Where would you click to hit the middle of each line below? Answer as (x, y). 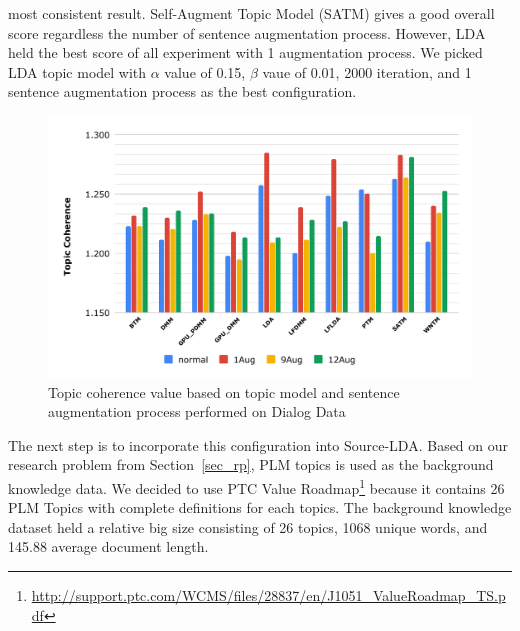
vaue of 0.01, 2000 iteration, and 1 (367, 71)
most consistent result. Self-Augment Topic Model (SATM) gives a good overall (251, 13)
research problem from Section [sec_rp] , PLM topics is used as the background (251, 464)
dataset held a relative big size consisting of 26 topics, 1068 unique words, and (248, 526)
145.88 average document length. (108, 546)
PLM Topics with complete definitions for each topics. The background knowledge (260, 507)
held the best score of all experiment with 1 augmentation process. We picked (245, 52)
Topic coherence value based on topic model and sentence (224, 391)
